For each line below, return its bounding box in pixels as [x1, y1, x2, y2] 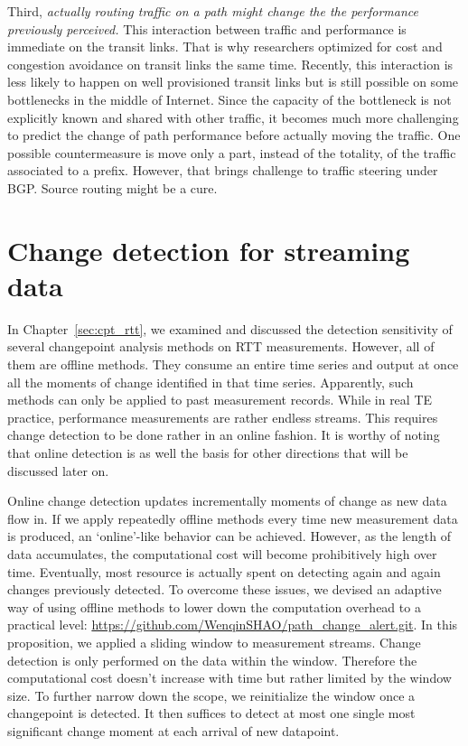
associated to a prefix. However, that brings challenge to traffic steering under [7, 161, 438, 180]
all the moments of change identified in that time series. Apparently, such [7, 372, 414, 391]
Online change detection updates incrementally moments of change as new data [7, 491, 447, 510]
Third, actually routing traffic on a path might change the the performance [7, 2, 418, 20]
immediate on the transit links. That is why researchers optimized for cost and [7, 37, 443, 56]
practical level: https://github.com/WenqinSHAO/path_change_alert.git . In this [7, 615, 458, 634]
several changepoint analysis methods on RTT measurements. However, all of [7, 337, 435, 356]
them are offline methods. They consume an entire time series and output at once [7, 355, 459, 374]
